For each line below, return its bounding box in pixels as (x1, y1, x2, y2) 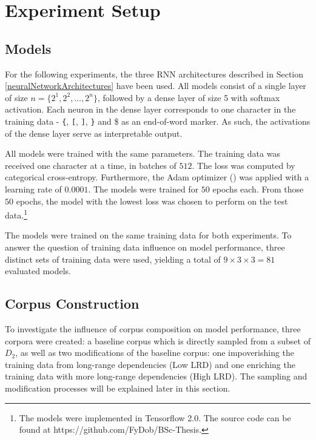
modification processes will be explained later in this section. (5, 381, 230, 394)
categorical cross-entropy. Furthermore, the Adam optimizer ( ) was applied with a (5, 171, 309, 183)
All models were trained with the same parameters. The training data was (5, 147, 280, 160)
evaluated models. (5, 264, 71, 277)
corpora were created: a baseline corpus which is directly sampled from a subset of (5, 334, 311, 347)
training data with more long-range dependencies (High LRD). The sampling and (5, 370, 308, 383)
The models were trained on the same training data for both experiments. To (5, 229, 292, 241)
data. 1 (5, 207, 27, 221)
